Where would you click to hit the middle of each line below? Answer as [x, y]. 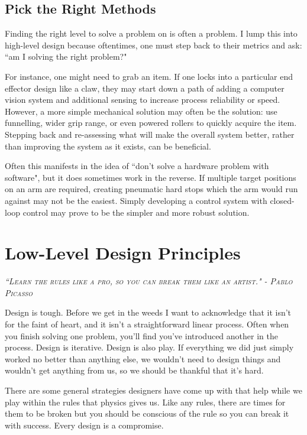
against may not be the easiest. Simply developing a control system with [136, 200]
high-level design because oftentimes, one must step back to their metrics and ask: [153, 45]
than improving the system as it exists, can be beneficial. [108, 146]
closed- [282, 200]
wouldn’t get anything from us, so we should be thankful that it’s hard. [134, 370]
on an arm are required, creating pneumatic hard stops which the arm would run [151, 189]
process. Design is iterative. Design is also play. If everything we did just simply [149, 347]
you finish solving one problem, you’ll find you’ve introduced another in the [141, 335]
